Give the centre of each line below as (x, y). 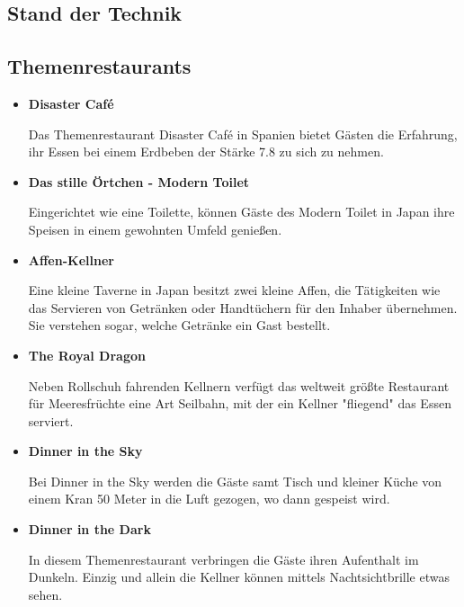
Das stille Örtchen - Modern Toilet (139, 181)
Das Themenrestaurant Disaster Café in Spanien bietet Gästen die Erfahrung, (243, 134)
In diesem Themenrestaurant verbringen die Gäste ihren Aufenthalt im (223, 559)
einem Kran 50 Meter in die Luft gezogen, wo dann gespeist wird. (209, 499)
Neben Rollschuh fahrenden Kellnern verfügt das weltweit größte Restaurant (239, 385)
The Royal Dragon (87, 355)
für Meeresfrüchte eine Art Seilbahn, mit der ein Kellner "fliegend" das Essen (240, 403)
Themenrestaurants (99, 66)
